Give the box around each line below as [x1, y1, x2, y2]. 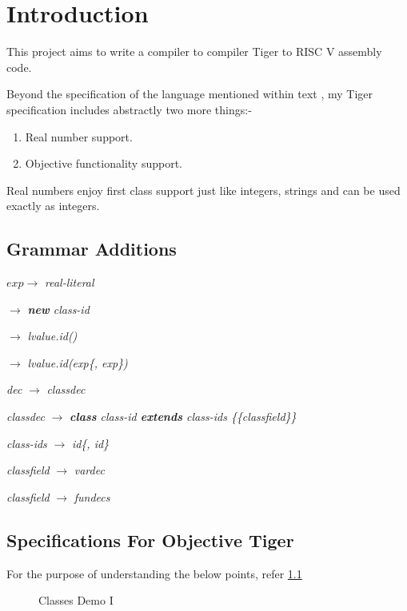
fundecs [74, 488, 110, 505]
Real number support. [25, 128, 133, 145]
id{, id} [71, 434, 110, 451]
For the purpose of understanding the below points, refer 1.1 [6, 565, 302, 581]
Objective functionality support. [25, 155, 182, 172]
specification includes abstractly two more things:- [6, 101, 252, 117]
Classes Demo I [38, 592, 114, 609]
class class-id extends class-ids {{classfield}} [70, 408, 297, 425]
